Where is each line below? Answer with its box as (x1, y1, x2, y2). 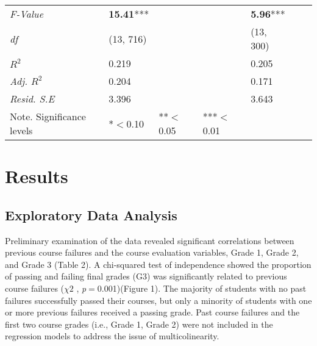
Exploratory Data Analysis (5, 205, 177, 224)
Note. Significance (10, 109, 86, 123)
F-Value (10, 7, 44, 21)
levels (10, 123, 33, 137)
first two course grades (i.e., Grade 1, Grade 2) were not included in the (5, 317, 273, 330)
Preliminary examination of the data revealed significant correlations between (5, 234, 294, 247)
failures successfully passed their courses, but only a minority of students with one (5, 294, 312, 306)
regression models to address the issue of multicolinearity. (5, 330, 219, 342)
